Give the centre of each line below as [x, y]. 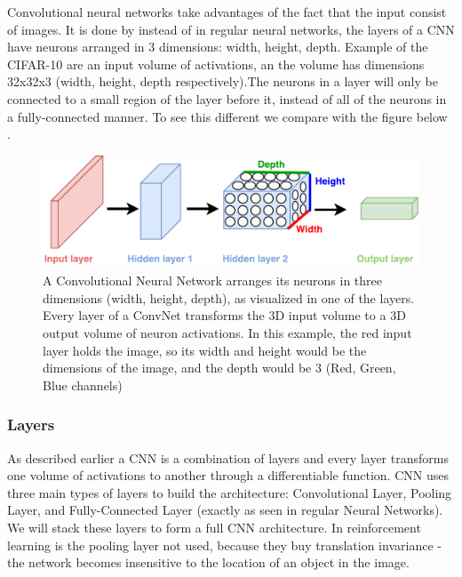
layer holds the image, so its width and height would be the [205, 350]
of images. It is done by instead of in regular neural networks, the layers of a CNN [231, 29]
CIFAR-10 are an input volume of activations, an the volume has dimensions [216, 64]
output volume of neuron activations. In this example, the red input [227, 333]
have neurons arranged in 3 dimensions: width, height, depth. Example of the [218, 47]
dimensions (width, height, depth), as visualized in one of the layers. [229, 297]
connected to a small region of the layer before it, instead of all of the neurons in [227, 98]
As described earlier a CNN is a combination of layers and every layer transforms [228, 457]
